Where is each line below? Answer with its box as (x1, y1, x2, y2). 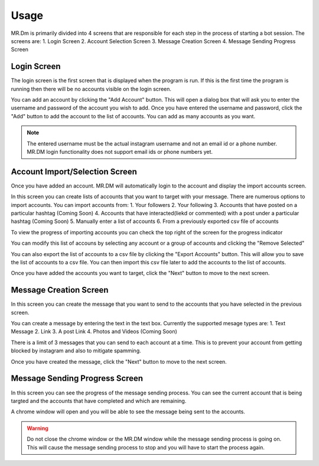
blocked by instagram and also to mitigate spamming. (11, 347, 141, 354)
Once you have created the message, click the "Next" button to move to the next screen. (11, 358, 227, 365)
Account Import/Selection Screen (11, 166, 137, 177)
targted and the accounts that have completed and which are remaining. (11, 397, 187, 404)
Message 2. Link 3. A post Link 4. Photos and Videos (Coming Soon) (11, 328, 177, 335)
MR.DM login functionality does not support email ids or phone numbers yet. (27, 148, 213, 155)
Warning (27, 425, 48, 432)
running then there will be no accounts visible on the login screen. (11, 85, 171, 92)
